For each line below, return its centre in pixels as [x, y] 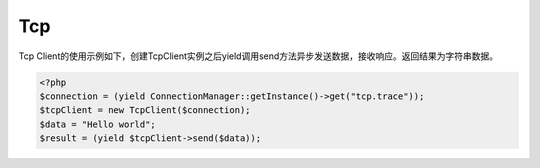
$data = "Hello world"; [98, 124]
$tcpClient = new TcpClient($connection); [145, 110]
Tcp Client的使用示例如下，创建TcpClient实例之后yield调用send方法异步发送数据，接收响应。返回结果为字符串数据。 [258, 56]
